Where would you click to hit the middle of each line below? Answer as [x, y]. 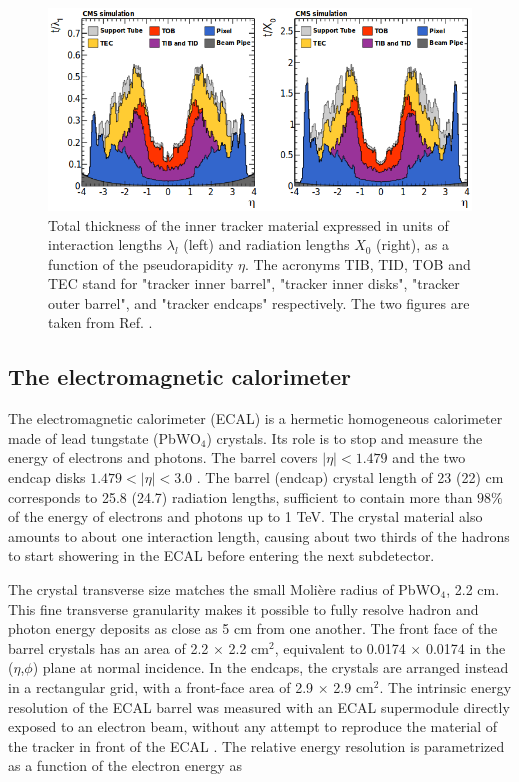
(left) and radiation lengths [266, 244]
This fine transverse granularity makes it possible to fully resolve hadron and [243, 608]
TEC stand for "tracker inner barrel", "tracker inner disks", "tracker [254, 283]
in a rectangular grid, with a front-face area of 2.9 [161, 686]
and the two [429, 457]
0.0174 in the [465, 647]
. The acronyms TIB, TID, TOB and [357, 263]
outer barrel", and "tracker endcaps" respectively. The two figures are [259, 302]
